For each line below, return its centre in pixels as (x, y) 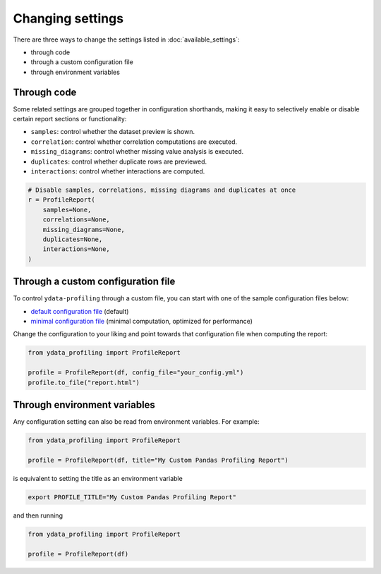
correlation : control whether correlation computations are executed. (134, 142)
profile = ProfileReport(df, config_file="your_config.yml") (136, 373)
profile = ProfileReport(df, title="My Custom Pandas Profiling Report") (158, 460)
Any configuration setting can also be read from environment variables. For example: (136, 422)
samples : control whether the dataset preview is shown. (113, 132)
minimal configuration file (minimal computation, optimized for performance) (142, 321)
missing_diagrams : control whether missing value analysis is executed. (137, 152)
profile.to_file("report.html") (84, 382)
